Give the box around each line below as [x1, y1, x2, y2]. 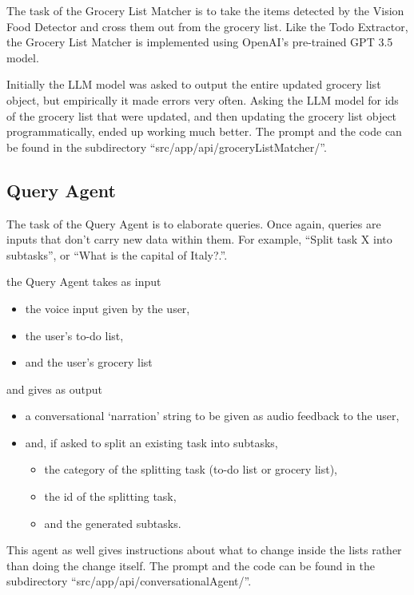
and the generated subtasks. [44, 514, 181, 531]
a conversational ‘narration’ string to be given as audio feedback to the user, [25, 407, 400, 424]
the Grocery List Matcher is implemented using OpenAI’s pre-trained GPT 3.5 [6, 34, 393, 50]
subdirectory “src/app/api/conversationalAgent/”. [6, 573, 252, 589]
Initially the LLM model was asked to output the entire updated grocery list [6, 76, 381, 93]
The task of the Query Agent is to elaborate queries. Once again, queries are [6, 215, 381, 232]
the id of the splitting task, [44, 488, 177, 505]
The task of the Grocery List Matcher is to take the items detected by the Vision [6, 2, 404, 18]
